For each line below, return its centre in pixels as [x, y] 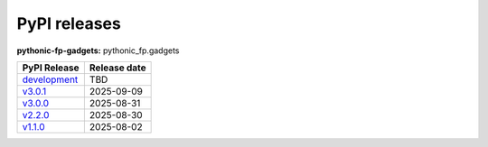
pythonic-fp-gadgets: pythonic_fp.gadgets [98, 51]
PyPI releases [69, 23]
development [50, 79]
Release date [117, 68]
